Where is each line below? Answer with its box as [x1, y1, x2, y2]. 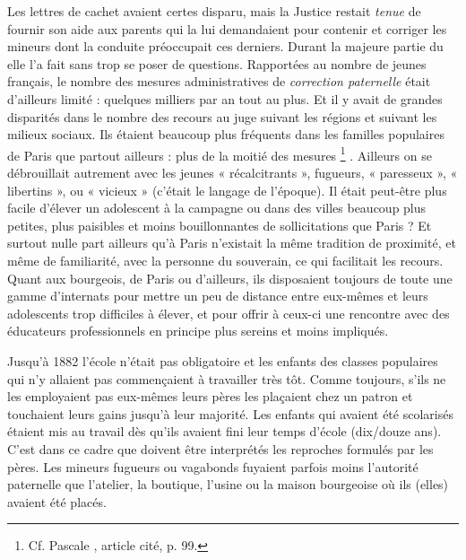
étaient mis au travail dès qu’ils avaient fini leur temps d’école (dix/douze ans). [7, 422, 442, 441]
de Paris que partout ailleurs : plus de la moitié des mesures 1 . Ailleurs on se [7, 143, 432, 164]
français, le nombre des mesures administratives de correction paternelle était [7, 72, 431, 91]
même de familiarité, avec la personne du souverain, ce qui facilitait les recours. [7, 250, 444, 269]
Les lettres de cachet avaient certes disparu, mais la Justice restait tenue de [7, 2, 421, 20]
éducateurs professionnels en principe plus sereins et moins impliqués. [7, 321, 389, 340]
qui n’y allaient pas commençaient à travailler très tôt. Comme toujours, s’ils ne [7, 369, 446, 388]
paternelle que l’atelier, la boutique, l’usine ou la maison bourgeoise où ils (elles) [7, 475, 449, 494]
